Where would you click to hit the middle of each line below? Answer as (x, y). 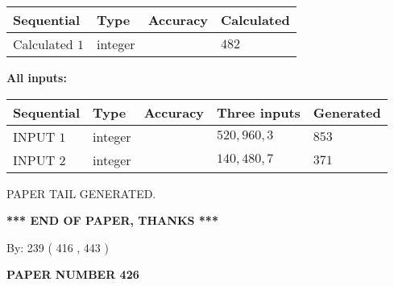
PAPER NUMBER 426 (73, 274)
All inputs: (37, 77)
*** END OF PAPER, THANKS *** (112, 220)
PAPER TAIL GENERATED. (81, 193)
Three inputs (259, 112)
